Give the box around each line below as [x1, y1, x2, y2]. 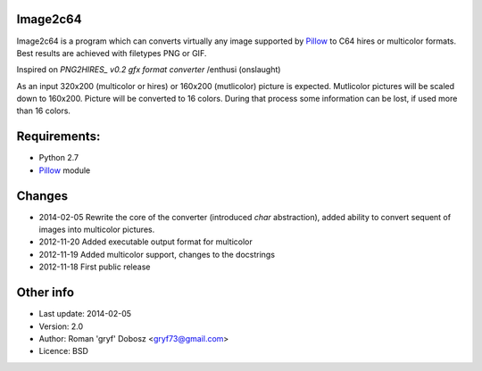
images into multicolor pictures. [38, 224, 155, 235]
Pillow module [38, 165, 91, 176]
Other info [16, 285, 75, 301]
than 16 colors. [16, 105, 71, 116]
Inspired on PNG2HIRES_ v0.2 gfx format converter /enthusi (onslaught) [16, 64, 281, 75]
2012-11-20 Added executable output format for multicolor [38, 236, 253, 247]
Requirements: [16, 129, 101, 144]
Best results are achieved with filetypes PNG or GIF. [16, 47, 207, 58]
